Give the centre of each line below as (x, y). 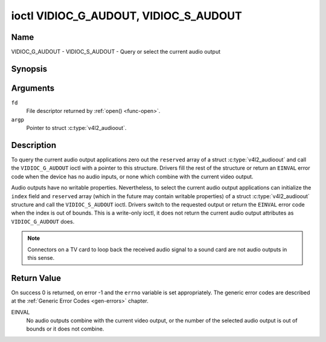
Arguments (33, 88)
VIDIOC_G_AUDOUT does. (43, 221)
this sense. (41, 257)
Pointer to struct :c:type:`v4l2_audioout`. (76, 128)
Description (34, 145)
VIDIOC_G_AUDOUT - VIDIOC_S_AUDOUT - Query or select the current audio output (116, 52)
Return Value (36, 278)
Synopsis (29, 69)
